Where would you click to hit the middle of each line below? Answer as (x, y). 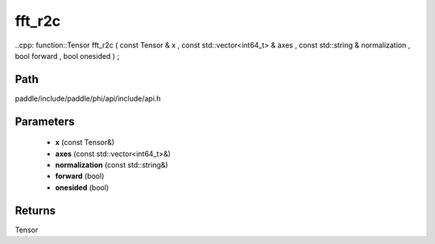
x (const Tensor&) (85, 143)
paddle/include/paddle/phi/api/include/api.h (88, 98)
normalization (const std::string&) (112, 165)
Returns (35, 211)
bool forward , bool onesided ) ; (67, 56)
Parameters (45, 121)
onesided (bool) (82, 187)
